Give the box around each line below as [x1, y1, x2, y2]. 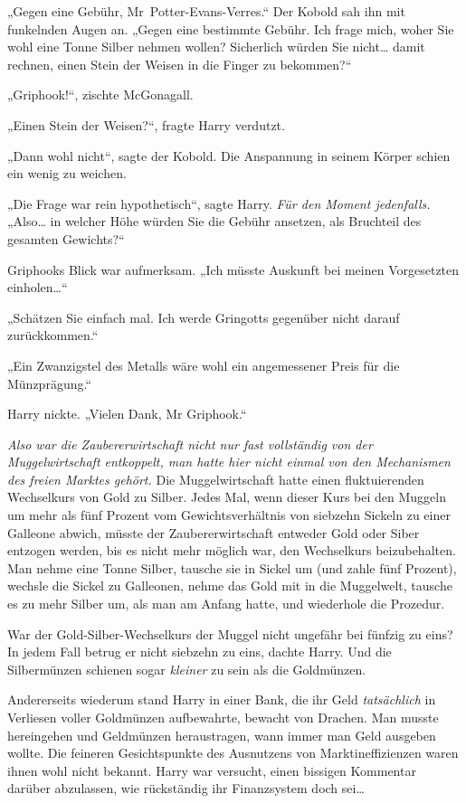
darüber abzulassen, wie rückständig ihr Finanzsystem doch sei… [7, 779, 365, 798]
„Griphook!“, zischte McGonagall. [7, 85, 194, 104]
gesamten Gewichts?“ [7, 229, 125, 248]
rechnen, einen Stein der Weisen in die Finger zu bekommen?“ [7, 54, 352, 73]
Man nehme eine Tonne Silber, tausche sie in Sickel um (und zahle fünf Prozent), [7, 558, 457, 577]
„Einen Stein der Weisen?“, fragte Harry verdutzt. [7, 115, 285, 134]
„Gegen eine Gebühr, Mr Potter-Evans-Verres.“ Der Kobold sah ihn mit [7, 2, 405, 20]
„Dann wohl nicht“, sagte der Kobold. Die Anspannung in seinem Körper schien [7, 146, 451, 165]
